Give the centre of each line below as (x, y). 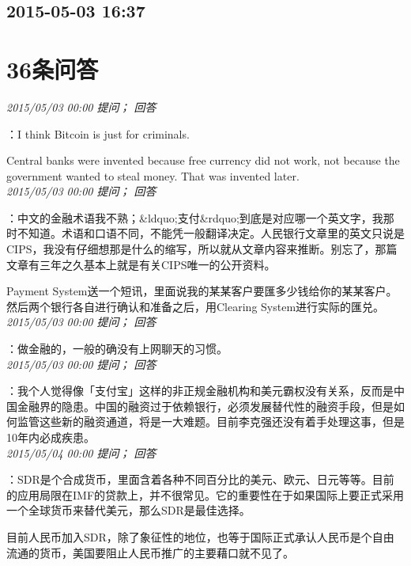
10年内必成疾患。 (51, 437)
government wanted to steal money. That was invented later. (153, 175)
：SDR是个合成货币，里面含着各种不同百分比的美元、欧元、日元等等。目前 (200, 479)
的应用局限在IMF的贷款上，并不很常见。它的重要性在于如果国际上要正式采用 (205, 494)
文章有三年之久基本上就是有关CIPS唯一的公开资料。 (141, 264)
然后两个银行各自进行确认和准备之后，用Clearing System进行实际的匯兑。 (196, 306)
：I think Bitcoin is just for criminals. (98, 133)
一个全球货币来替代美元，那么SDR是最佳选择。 (128, 510)
